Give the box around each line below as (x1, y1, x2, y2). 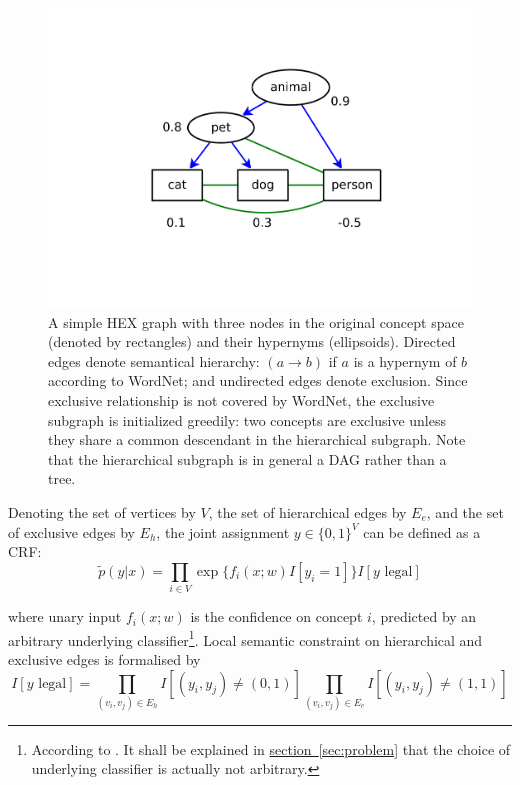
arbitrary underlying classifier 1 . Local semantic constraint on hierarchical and (8, 626, 483, 650)
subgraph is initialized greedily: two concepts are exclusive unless (48, 409, 447, 430)
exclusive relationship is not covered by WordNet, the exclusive (48, 390, 435, 411)
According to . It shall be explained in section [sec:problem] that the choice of (31, 738, 511, 759)
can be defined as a (363, 521, 481, 542)
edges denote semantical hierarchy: (48, 350, 260, 371)
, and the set (426, 502, 504, 522)
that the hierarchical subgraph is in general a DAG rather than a (48, 448, 447, 469)
